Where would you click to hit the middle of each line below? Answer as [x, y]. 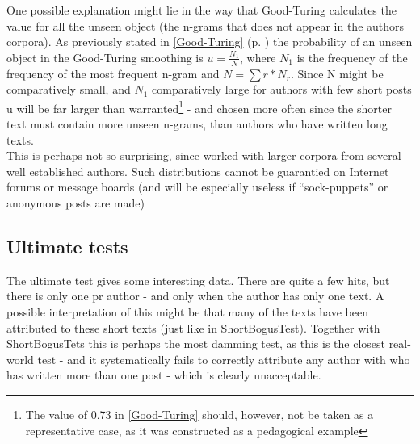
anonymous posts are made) [76, 203]
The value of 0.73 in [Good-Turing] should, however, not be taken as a [199, 414]
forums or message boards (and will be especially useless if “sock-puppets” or [197, 187]
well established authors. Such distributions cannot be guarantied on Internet [198, 171]
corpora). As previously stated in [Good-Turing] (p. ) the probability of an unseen [210, 42]
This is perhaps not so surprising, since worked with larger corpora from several [204, 155]
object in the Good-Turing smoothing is [105, 57]
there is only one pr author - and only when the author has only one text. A [195, 296]
